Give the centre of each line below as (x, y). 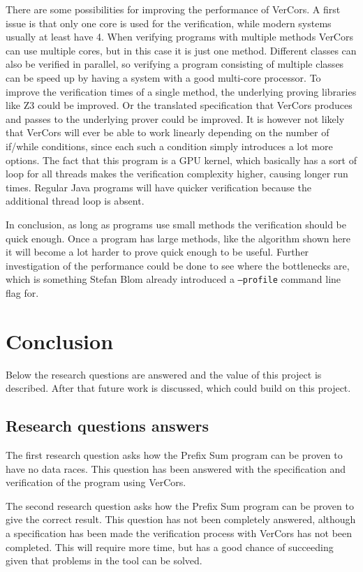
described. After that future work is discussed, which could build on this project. (178, 388)
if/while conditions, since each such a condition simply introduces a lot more (169, 146)
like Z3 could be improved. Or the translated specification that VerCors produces (179, 105)
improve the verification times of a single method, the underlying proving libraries (181, 91)
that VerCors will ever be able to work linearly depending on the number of (168, 132)
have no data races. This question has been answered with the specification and (176, 468)
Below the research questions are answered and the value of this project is (164, 374)
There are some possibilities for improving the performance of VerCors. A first (173, 9)
